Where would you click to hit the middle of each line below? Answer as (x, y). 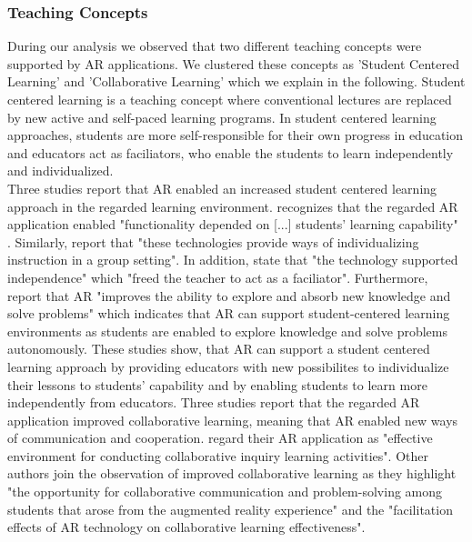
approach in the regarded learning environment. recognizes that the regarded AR (233, 206)
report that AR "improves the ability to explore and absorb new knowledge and (229, 295)
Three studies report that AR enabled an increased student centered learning (222, 188)
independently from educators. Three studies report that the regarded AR (214, 402)
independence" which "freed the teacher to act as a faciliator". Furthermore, (218, 277)
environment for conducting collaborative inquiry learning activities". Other (218, 455)
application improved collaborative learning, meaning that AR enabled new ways (233, 420)
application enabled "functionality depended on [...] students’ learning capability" (233, 224)
